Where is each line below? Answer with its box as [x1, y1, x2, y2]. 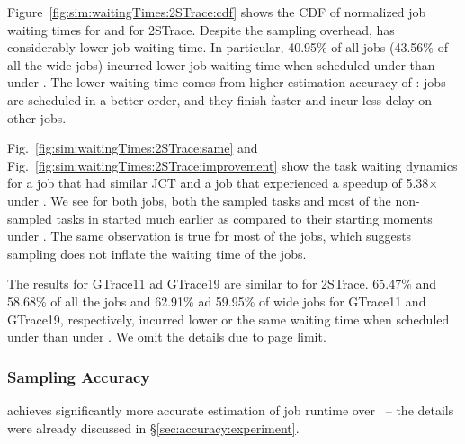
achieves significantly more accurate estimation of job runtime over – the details [7, 400, 454, 419]
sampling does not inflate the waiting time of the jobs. [7, 244, 307, 262]
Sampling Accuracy [7, 365, 150, 387]
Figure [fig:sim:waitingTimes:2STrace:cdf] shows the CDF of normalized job [7, 3, 426, 21]
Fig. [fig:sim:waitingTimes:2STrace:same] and [7, 138, 258, 157]
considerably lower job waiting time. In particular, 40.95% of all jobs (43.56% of [7, 38, 448, 57]
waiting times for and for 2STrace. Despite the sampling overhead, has [7, 20, 395, 39]
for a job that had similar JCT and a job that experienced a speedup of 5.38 [7, 173, 429, 192]
